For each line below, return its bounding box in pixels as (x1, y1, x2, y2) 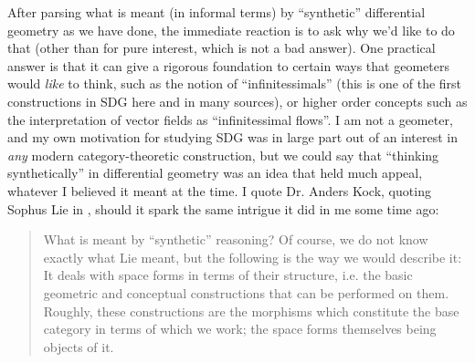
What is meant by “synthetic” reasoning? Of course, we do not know (43, 230, 428, 249)
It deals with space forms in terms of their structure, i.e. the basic (43, 265, 413, 285)
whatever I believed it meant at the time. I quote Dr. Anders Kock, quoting (7, 181, 431, 200)
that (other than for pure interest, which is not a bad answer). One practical (7, 38, 436, 57)
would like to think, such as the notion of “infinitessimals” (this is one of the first (7, 74, 462, 93)
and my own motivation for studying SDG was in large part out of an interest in (7, 128, 459, 147)
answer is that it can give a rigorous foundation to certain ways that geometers (7, 56, 449, 75)
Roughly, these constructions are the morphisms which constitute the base (43, 301, 459, 320)
